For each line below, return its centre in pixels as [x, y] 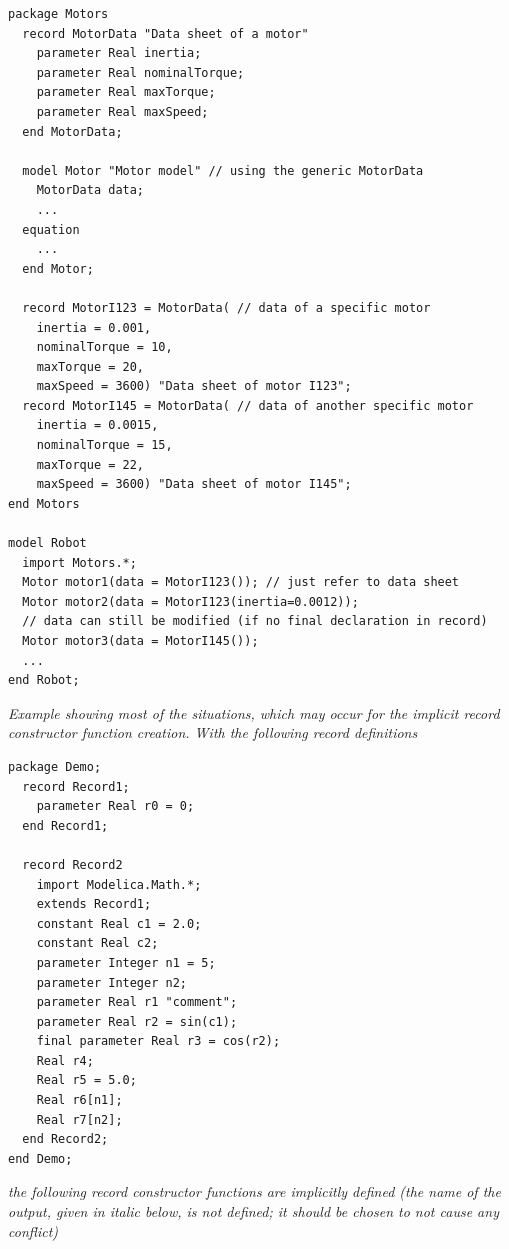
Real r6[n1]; [79, 1100]
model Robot [47, 543]
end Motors [44, 503]
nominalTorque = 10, [104, 347]
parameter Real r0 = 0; [115, 806]
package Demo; [55, 766]
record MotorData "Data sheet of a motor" [165, 33]
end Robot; [44, 680]
